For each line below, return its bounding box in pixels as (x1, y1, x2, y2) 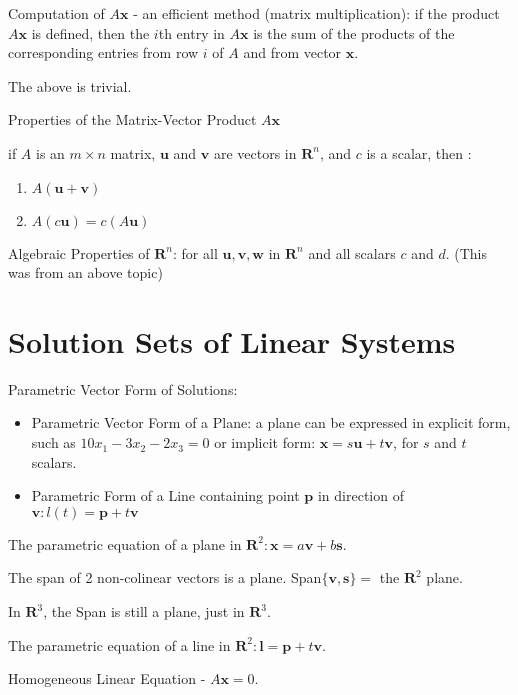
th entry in (158, 22, 225, 43)
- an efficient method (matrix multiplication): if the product (133, 3, 500, 23)
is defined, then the (31, 22, 150, 43)
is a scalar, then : (366, 142, 472, 163)
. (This (445, 242, 487, 263)
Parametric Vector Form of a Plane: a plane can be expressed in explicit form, (31, 412, 511, 433)
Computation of (8, 3, 105, 23)
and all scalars (308, 242, 396, 263)
